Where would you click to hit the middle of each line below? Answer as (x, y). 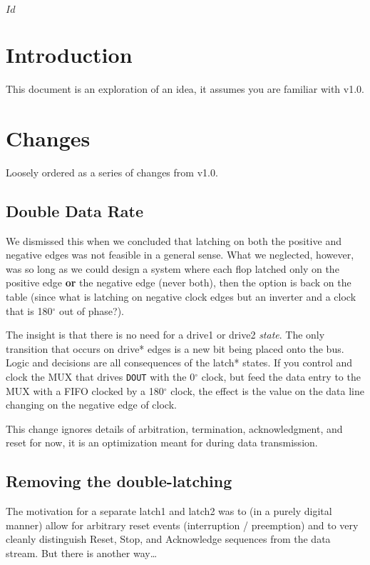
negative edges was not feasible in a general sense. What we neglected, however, (180, 255)
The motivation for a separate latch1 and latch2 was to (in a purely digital (169, 511)
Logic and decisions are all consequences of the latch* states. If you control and (179, 362)
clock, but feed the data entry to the (281, 376)
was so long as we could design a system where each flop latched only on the (173, 268)
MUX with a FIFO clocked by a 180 (85, 390)
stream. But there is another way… (82, 553)
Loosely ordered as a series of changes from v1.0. (112, 172)
